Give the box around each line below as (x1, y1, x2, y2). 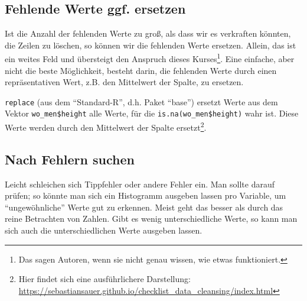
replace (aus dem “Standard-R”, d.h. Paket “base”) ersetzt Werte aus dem (5, 95, 278, 108)
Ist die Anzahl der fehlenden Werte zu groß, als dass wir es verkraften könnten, (5, 27, 291, 40)
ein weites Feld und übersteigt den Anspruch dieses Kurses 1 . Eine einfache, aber (5, 51, 295, 65)
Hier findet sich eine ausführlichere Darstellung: (18, 273, 191, 285)
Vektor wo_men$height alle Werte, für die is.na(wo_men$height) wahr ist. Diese (5, 107, 299, 119)
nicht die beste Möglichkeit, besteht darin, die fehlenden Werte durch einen (5, 64, 277, 76)
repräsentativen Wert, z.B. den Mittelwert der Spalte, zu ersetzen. (5, 76, 244, 88)
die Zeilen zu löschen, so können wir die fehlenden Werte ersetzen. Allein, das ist (5, 38, 296, 51)
